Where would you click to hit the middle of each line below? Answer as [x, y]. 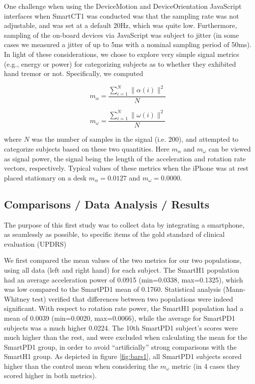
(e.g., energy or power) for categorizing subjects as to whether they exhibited [120, 64]
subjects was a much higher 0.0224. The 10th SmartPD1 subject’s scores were [121, 327]
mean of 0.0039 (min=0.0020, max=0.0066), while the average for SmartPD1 [120, 318]
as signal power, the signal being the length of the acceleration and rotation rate [125, 158]
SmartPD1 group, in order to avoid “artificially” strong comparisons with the [120, 346]
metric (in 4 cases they [206, 366]
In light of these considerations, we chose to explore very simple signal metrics [122, 54]
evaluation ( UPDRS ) [35, 243]
